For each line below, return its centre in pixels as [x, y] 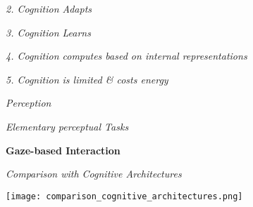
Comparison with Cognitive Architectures [94, 174]
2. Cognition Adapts [49, 8]
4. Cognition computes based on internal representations [126, 56]
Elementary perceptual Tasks [67, 126]
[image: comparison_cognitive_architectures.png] [124, 196]
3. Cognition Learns [48, 32]
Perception [29, 103]
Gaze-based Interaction [63, 150]
